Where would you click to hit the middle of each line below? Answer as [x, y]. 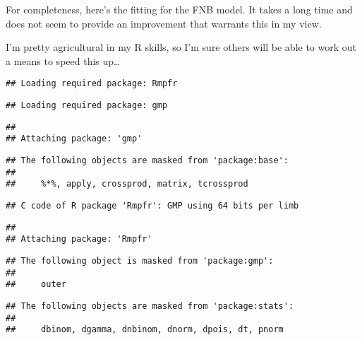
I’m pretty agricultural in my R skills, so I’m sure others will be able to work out [181, 47]
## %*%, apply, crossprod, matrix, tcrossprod [127, 184]
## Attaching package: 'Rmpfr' [79, 239]
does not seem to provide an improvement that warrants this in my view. [164, 23]
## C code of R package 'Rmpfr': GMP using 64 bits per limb [152, 205]
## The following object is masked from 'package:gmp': [140, 260]
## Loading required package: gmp [87, 106]
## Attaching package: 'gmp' [74, 139]
